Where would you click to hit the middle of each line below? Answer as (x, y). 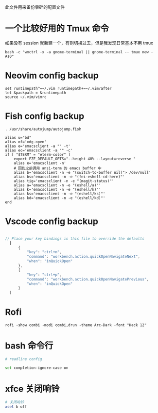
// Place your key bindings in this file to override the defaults (75, 239)
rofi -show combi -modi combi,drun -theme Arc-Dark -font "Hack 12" (76, 325)
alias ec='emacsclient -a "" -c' (39, 150)
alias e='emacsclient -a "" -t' (38, 146)
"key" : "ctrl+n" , (44, 252)
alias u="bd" (18, 137)
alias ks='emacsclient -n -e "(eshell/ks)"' (60, 194)
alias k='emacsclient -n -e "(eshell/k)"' (57, 189)
